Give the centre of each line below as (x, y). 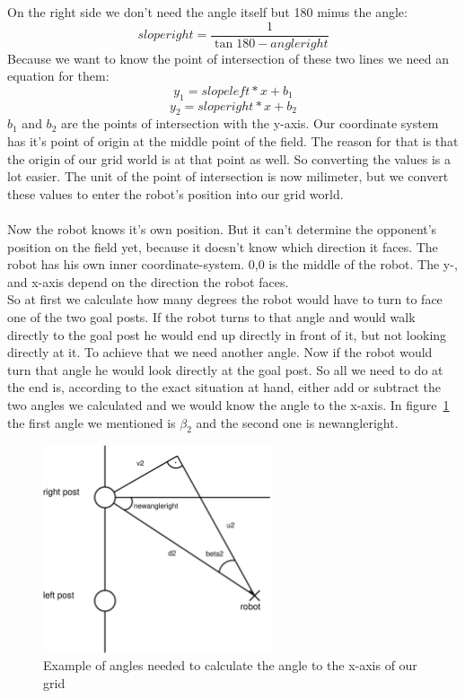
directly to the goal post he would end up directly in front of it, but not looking (227, 334)
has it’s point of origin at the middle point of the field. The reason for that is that (233, 141)
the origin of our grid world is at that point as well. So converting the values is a (229, 158)
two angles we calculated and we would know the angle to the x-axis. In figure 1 (228, 404)
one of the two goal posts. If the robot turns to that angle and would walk (211, 316)
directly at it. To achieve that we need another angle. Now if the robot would (220, 352)
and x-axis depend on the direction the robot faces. (148, 281)
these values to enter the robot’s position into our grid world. (175, 193)
